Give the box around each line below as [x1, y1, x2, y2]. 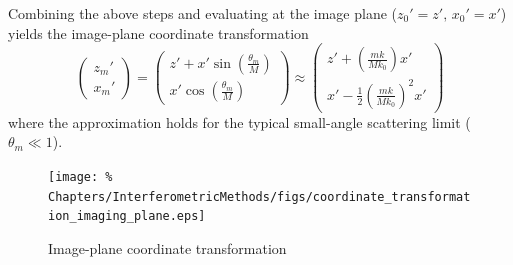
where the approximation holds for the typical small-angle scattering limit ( [8, 111, 471, 132]
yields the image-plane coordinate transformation [8, 22, 309, 43]
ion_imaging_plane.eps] [48, 209, 206, 224]
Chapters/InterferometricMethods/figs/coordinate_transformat [48, 189, 471, 204]
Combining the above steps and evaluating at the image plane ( [8, 3, 398, 23]
